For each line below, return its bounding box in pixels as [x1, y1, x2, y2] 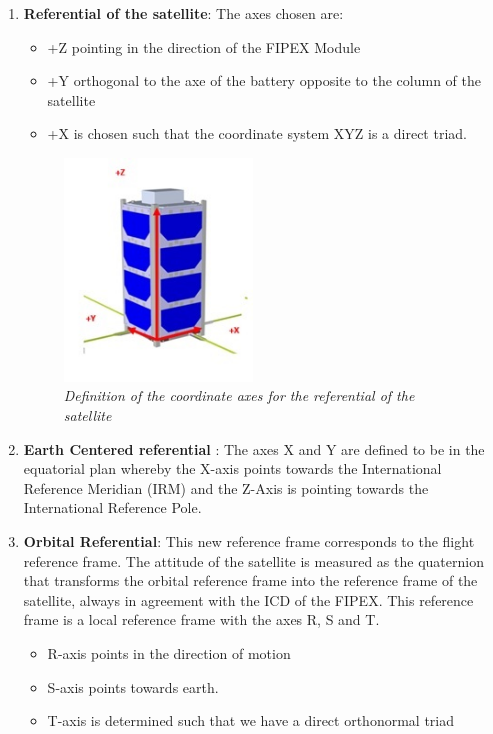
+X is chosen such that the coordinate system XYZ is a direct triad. [47, 123, 467, 144]
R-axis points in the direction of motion [47, 642, 291, 663]
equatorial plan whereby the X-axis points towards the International [23, 458, 442, 479]
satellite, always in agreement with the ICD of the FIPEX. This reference [23, 589, 474, 610]
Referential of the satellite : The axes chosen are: [23, 3, 344, 23]
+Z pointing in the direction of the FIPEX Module [47, 36, 361, 57]
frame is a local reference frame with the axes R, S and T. [23, 609, 380, 630]
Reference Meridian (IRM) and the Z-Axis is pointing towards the [23, 477, 429, 498]
